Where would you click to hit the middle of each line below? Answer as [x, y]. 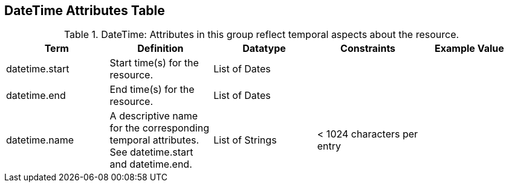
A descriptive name [154, 116]
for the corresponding [160, 128]
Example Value [469, 49]
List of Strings [245, 140]
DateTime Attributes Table [85, 11]
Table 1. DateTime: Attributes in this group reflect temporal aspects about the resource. [261, 35]
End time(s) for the [152, 90]
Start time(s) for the [154, 63]
